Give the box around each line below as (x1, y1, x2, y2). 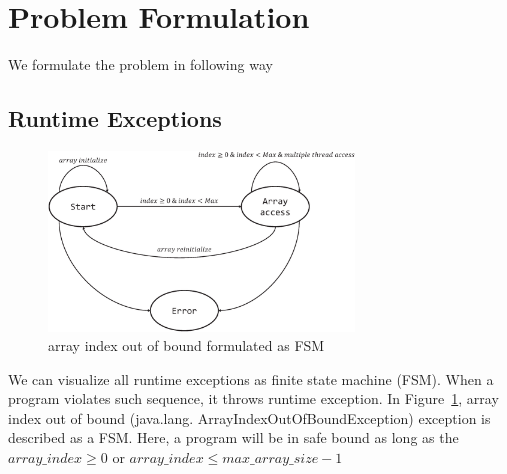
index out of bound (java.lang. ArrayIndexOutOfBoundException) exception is (8, 407, 491, 428)
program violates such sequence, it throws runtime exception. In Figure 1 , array (8, 388, 499, 409)
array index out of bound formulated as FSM (48, 335, 325, 356)
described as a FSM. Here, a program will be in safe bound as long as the (8, 427, 459, 448)
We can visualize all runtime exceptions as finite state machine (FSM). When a (8, 368, 494, 389)
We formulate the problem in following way (8, 54, 273, 75)
